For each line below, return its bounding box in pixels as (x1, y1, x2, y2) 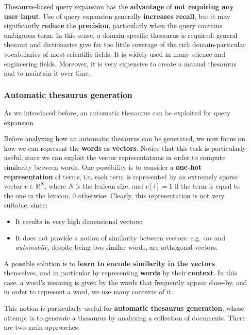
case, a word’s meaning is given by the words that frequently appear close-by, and (4, 277, 247, 287)
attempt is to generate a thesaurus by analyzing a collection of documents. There (4, 312, 246, 322)
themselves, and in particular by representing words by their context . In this (4, 268, 237, 278)
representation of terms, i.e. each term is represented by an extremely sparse (4, 171, 238, 181)
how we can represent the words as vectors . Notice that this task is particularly (4, 143, 246, 153)
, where (44, 181, 66, 191)
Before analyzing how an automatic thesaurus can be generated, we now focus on (4, 133, 246, 144)
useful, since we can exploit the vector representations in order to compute (4, 152, 226, 162)
